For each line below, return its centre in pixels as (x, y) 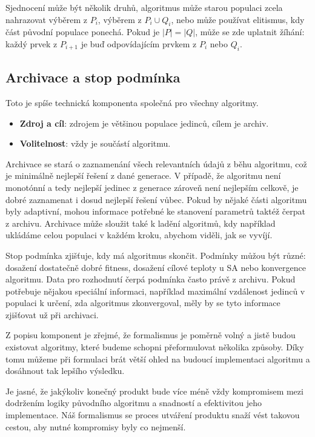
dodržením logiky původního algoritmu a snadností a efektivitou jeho (134, 403)
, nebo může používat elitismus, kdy (238, 19)
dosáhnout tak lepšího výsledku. (65, 371)
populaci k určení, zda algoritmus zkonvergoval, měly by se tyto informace (143, 303)
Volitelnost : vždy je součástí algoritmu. (95, 143)
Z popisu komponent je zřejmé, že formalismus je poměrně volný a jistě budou (151, 335)
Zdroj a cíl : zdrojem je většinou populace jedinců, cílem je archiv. (144, 123)
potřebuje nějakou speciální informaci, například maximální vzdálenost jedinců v (155, 291)
